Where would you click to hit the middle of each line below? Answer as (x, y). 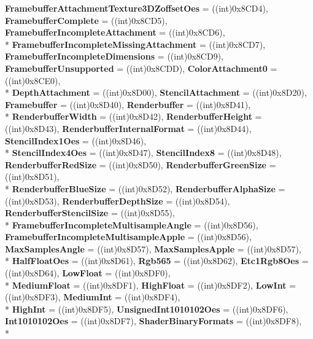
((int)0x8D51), (32, 177)
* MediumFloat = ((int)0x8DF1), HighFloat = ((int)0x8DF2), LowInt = (151, 285)
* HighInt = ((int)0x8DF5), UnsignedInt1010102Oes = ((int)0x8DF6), (147, 309)
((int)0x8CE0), (33, 80)
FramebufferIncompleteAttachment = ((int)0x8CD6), (115, 32)
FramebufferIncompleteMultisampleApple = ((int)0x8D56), (128, 237)
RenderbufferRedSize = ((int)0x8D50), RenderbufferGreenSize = (141, 164)
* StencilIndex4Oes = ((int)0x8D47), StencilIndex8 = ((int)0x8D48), (143, 153)
